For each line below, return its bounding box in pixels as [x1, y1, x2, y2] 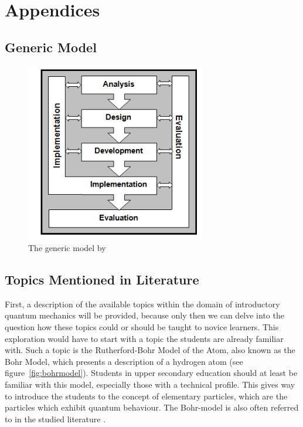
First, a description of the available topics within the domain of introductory [5, 297, 280, 310]
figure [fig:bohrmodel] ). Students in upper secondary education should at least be [5, 367, 298, 379]
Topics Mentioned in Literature [5, 270, 199, 289]
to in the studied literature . [5, 412, 106, 425]
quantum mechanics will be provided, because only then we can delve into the [5, 309, 284, 321]
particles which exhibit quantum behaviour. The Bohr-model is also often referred [5, 401, 299, 414]
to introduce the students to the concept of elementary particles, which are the [5, 389, 288, 402]
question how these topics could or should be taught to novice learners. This [5, 321, 279, 333]
